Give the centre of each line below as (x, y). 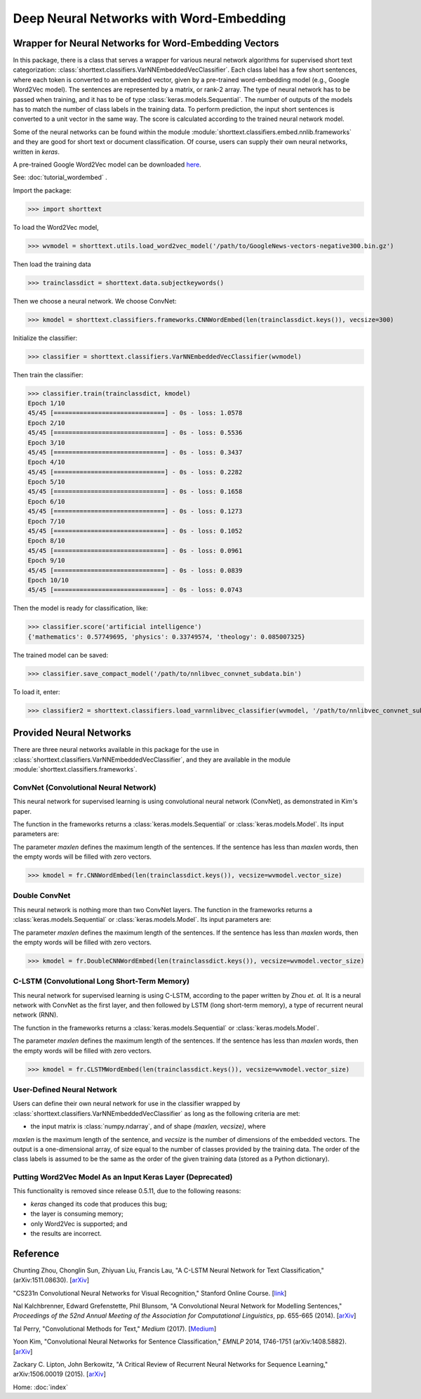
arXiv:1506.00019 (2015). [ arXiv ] (60, 1374)
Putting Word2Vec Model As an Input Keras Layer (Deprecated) (123, 1177)
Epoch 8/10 (46, 541)
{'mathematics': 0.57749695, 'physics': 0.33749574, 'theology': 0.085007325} (166, 637)
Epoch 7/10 (46, 521)
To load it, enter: (36, 691)
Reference (36, 1253)
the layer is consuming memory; (77, 1214)
